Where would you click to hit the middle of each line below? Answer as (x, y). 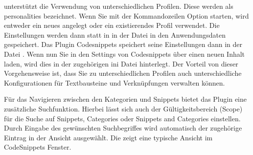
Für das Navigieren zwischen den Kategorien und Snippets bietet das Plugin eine (125, 99)
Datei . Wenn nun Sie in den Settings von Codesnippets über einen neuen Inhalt (125, 54)
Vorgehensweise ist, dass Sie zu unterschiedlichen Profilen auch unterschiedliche (123, 73)
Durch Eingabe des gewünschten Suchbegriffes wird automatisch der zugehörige (123, 128)
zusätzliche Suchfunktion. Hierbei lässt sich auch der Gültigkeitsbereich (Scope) (123, 108)
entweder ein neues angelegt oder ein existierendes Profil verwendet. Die (112, 25)
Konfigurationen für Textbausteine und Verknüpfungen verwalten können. (115, 82)
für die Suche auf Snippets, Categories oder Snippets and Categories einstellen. (122, 118)
